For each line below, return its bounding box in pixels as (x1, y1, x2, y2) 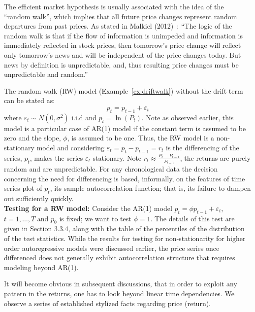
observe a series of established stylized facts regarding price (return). (4, 298, 211, 308)
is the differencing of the (166, 142, 239, 152)
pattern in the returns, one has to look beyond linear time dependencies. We (4, 288, 234, 298)
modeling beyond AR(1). (4, 262, 79, 272)
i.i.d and (71, 112, 96, 122)
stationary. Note (93, 152, 142, 163)
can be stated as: (4, 95, 55, 105)
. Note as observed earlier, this (141, 112, 234, 122)
